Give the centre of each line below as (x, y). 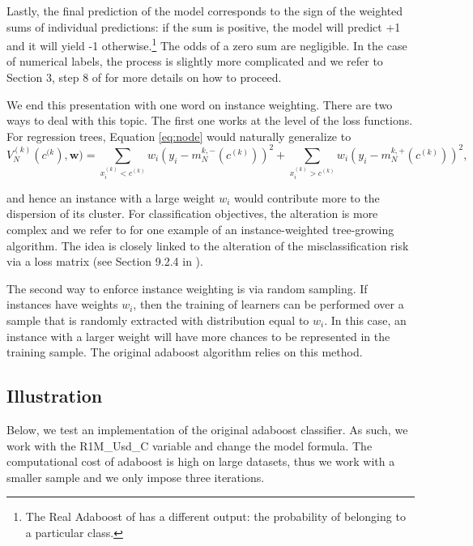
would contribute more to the (307, 197)
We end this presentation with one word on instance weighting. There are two (200, 104)
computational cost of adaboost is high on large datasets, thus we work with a (201, 461)
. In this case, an (365, 320)
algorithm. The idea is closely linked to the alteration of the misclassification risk (208, 245)
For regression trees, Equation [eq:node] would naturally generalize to (179, 136)
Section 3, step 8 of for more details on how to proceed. (144, 77)
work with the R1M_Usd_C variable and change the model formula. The (190, 445)
